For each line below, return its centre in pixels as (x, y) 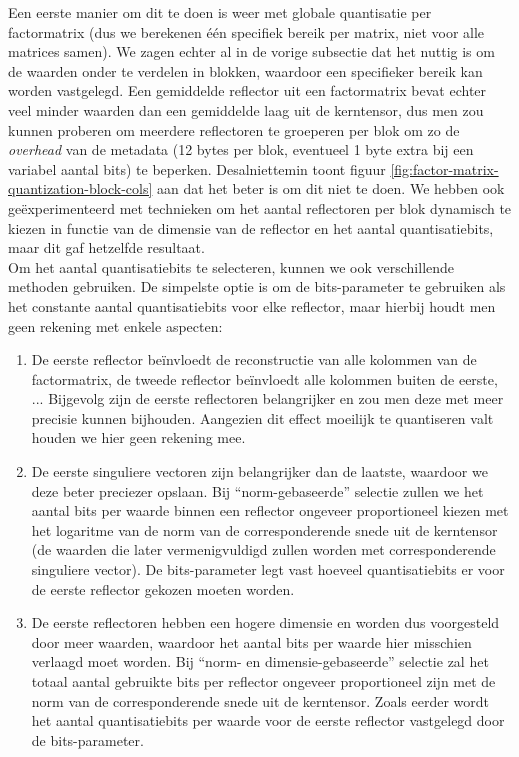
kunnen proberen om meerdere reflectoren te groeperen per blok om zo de (234, 129)
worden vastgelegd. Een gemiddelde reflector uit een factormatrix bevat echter (247, 90)
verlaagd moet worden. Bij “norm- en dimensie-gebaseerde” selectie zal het (260, 661)
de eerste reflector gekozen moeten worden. (163, 588)
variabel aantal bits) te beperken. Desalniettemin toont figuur (197, 168)
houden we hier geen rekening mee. (138, 437)
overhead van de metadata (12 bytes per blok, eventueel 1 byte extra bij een (241, 149)
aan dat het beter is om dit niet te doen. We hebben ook (331, 188)
